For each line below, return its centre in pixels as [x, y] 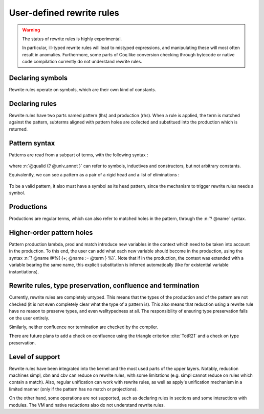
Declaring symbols [38, 78]
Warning [31, 30]
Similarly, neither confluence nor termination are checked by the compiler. [84, 327]
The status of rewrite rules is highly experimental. [72, 39]
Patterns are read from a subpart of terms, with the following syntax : [79, 155]
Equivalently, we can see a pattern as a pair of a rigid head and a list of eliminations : [94, 175]
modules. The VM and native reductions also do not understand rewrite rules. [87, 405]
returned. [18, 129]
